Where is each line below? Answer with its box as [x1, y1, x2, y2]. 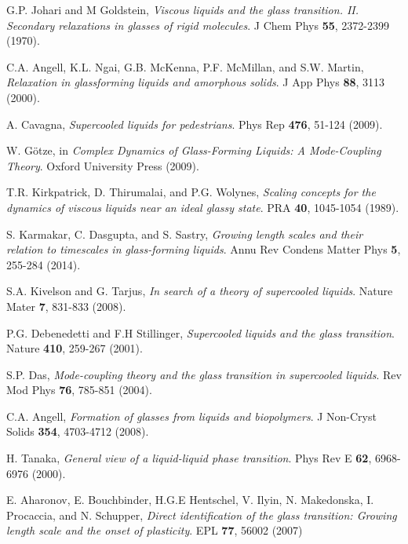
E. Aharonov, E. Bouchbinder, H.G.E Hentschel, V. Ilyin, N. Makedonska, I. [6, 491, 374, 508]
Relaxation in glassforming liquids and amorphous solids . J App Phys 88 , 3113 [6, 74, 385, 90]
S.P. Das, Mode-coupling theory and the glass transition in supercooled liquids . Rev [6, 366, 402, 382]
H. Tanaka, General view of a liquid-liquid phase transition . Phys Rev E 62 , [6, 450, 372, 466]
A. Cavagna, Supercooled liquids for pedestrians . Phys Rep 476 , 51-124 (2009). [6, 115, 383, 132]
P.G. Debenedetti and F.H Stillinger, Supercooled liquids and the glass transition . [6, 324, 395, 341]
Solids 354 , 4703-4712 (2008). [6, 423, 149, 440]
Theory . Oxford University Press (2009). [6, 157, 199, 173]
